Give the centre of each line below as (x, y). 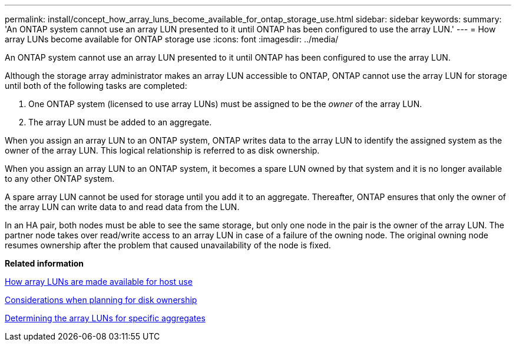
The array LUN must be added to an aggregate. (120, 122)
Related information (44, 263)
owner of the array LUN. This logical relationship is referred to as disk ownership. (162, 150)
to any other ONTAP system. (60, 179)
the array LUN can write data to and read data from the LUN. (122, 207)
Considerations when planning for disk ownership (101, 300)
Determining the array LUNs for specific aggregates (105, 318)
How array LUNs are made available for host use (99, 282)
